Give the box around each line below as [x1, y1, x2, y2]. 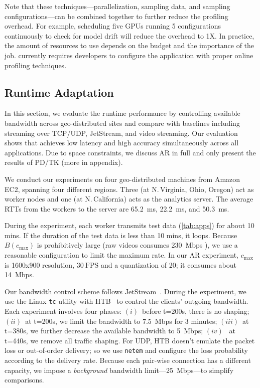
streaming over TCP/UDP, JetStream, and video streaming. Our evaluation [5, 127, 238, 138]
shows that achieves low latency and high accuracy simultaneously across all [5, 137, 239, 148]
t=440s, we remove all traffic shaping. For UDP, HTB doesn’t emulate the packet [5, 335, 255, 345]
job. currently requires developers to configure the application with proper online [5, 50, 253, 60]
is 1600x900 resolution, [5, 259, 75, 270]
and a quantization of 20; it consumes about [100, 259, 236, 270]
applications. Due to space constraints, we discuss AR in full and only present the [5, 147, 256, 157]
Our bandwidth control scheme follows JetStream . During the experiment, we [5, 286, 246, 296]
